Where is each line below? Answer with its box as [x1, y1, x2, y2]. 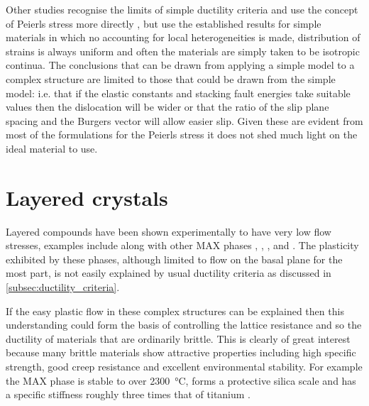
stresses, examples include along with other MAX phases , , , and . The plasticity [6, 238, 359, 253]
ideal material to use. [6, 141, 98, 155]
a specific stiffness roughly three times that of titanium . [6, 387, 251, 402]
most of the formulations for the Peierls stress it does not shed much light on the [6, 127, 358, 142]
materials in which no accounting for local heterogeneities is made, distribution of [6, 30, 360, 45]
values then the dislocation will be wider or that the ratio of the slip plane [6, 99, 329, 114]
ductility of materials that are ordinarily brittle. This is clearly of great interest [6, 331, 351, 346]
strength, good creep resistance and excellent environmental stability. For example [6, 359, 363, 373]
